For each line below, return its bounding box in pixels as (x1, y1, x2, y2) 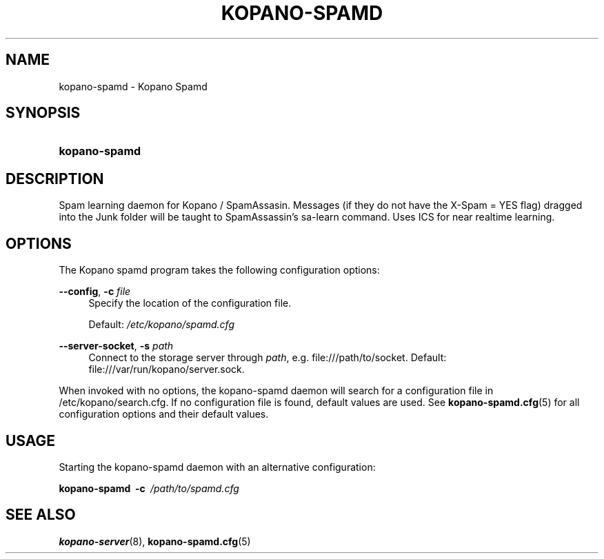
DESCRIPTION (6, 170, 104, 187)
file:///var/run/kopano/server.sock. (88, 363, 245, 376)
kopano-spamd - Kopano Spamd (59, 80, 208, 92)
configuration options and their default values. (59, 408, 269, 420)
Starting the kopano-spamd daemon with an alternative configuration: (59, 460, 376, 473)
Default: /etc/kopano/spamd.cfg (88, 318, 235, 331)
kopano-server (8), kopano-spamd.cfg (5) (59, 535, 251, 547)
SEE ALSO (6, 506, 76, 524)
